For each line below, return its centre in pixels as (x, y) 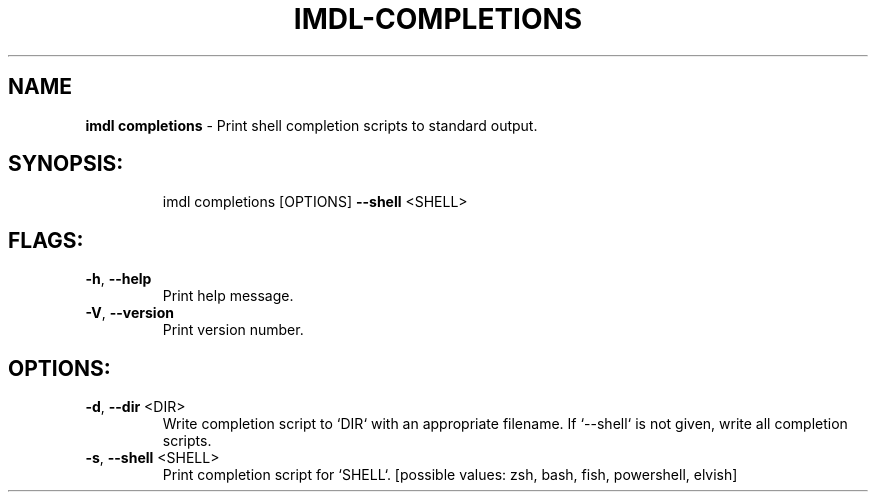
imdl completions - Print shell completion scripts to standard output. (311, 125)
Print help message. (228, 296)
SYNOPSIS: (66, 164)
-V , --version (129, 313)
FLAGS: (46, 240)
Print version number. (233, 330)
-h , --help (118, 279)
